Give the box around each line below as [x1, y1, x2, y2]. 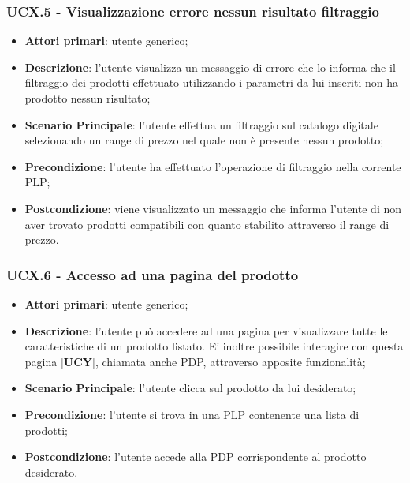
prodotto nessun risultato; [24, 90, 151, 106]
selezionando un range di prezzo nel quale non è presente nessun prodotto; [24, 132, 384, 148]
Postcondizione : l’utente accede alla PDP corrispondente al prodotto [24, 448, 367, 465]
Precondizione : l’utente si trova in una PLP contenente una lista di [24, 406, 360, 422]
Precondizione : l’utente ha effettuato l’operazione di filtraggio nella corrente [24, 158, 401, 174]
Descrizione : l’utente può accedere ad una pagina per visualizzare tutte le [24, 322, 388, 339]
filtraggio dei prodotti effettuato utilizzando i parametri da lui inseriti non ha [24, 74, 399, 91]
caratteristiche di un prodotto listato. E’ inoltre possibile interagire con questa [24, 338, 404, 354]
